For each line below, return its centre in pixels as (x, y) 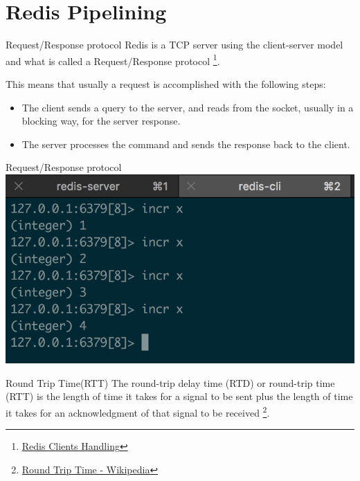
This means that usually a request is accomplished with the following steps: (166, 83)
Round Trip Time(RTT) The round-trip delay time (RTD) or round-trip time (170, 382)
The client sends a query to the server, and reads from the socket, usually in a (188, 107)
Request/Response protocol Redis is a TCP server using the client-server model (174, 45)
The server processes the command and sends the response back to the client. (186, 144)
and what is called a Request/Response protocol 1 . (113, 60)
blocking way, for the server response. (101, 121)
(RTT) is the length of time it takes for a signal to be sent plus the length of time (179, 396)
